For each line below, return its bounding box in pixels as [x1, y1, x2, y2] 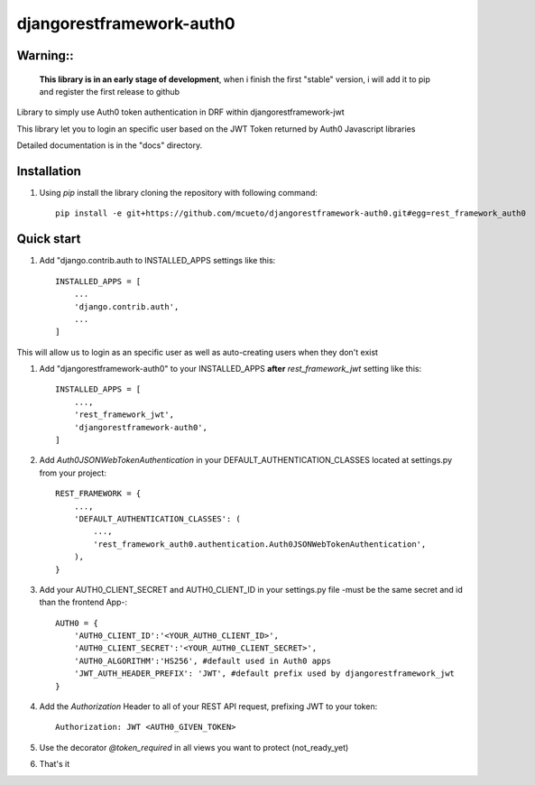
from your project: [39, 467, 107, 478]
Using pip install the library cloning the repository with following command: [39, 188, 318, 199]
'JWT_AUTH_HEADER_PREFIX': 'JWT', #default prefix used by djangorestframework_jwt [73, 669, 456, 679]
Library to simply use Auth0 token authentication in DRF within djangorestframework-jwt [16, 106, 345, 117]
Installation [16, 163, 81, 179]
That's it [39, 759, 70, 770]
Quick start [16, 231, 81, 247]
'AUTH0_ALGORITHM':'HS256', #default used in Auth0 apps [73, 655, 331, 666]
